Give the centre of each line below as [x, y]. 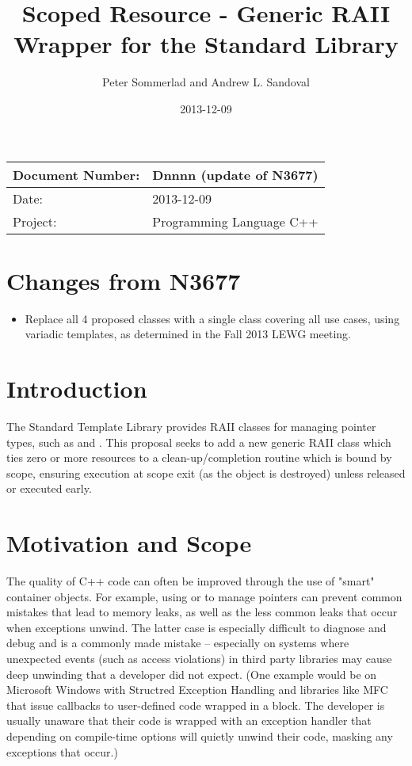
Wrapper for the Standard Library [206, 44]
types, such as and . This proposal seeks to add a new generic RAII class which [199, 442]
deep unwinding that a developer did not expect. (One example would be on [192, 674]
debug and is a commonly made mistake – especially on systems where [178, 643]
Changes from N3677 [124, 280]
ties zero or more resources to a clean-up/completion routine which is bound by [199, 457]
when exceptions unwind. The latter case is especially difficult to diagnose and [196, 627]
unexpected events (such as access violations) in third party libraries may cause [199, 658]
